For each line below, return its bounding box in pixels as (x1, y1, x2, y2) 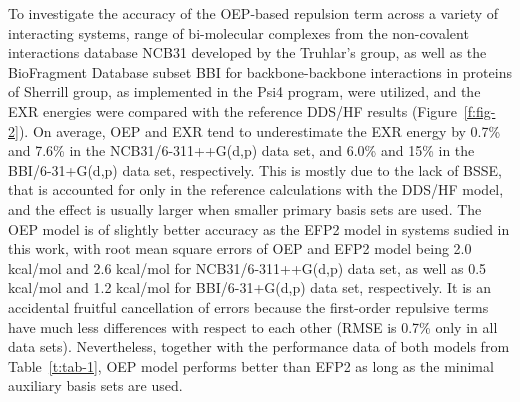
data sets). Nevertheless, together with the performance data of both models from (8, 336, 510, 357)
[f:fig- (463, 100, 496, 121)
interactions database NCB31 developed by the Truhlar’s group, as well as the (8, 42, 487, 63)
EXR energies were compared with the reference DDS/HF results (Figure (8, 100, 457, 121)
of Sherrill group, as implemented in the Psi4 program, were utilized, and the (8, 81, 481, 102)
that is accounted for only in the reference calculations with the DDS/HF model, (8, 179, 504, 200)
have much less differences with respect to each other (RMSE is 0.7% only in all (8, 316, 498, 337)
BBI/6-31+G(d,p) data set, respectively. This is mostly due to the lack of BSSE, (8, 159, 503, 180)
